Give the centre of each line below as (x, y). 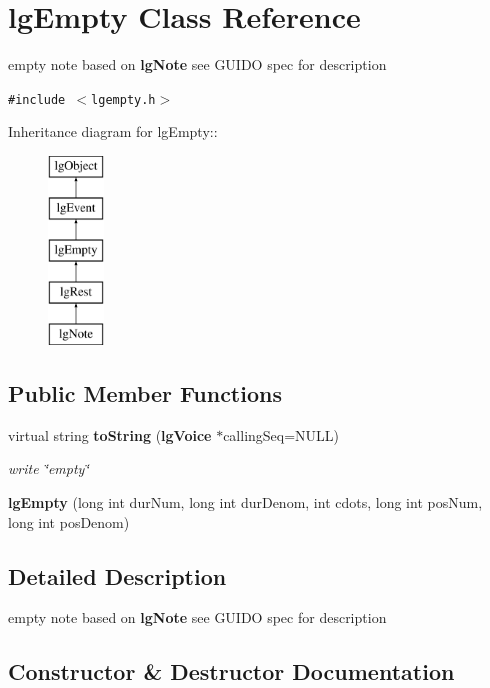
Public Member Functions (145, 392)
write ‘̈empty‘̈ (48, 468)
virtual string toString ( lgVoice (110, 434)
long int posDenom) (69, 521)
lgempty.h (123, 99)
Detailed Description (117, 575)
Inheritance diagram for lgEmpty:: (113, 131)
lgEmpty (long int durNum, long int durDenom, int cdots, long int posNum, (245, 501)
